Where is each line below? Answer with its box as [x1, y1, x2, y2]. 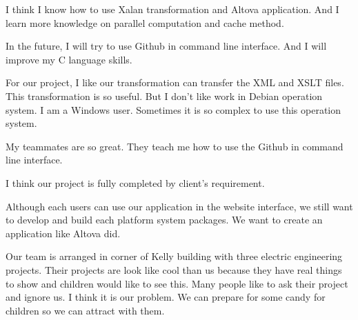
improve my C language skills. [6, 52, 132, 66]
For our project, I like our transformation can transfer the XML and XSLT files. [6, 75, 344, 90]
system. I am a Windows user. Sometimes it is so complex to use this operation [6, 102, 341, 117]
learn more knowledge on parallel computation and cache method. [6, 15, 284, 30]
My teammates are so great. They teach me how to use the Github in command [6, 139, 344, 153]
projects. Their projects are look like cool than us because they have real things [6, 262, 342, 277]
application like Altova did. [6, 226, 121, 240]
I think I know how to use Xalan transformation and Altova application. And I [6, 2, 339, 16]
